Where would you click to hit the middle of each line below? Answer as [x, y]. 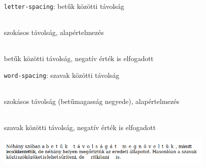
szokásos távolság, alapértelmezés [54, 32]
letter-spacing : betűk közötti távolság [64, 6]
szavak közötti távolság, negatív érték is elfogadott [80, 127]
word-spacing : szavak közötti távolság [62, 75]
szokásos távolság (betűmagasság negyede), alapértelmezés [92, 101]
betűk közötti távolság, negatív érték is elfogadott [79, 58]
